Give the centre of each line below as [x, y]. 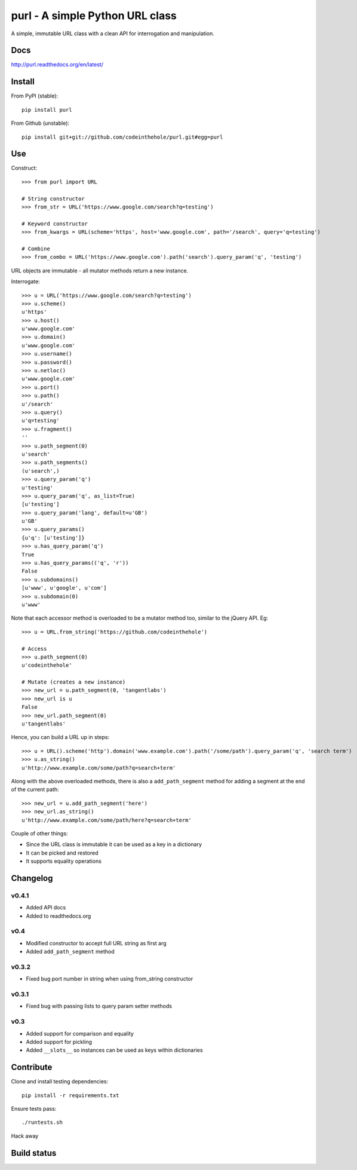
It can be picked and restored [62, 853]
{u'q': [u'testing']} [53, 537]
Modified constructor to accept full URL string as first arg [96, 943]
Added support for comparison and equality [80, 1033]
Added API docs [46, 908]
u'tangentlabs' [44, 724]
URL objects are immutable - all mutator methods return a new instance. [100, 270]
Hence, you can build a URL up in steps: [60, 737]
